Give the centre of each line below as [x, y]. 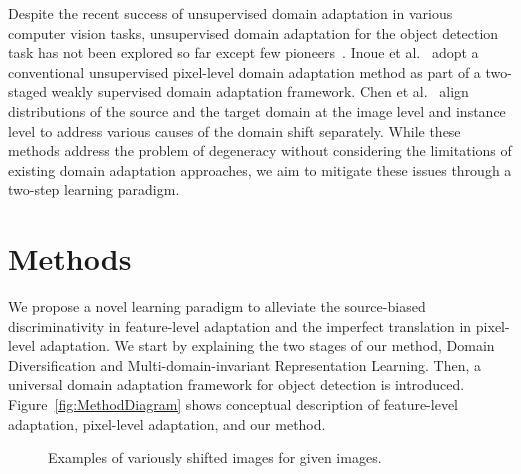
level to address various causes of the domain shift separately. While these [234, 130]
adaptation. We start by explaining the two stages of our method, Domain [267, 345]
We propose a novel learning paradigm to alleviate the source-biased [217, 306]
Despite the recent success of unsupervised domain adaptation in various [230, 13]
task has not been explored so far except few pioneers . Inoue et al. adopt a [243, 52]
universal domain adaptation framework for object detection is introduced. [236, 384]
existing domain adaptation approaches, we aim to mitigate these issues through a [260, 169]
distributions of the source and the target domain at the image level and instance [257, 110]
